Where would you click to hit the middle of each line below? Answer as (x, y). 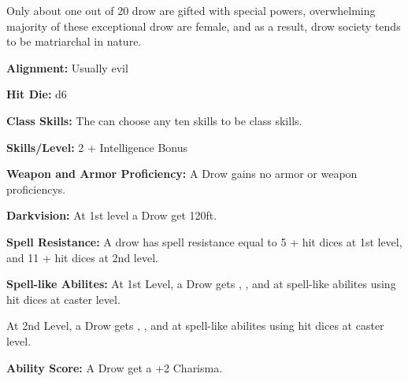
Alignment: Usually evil (67, 67)
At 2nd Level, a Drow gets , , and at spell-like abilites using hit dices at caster (195, 326)
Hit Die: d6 (37, 94)
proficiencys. (36, 189)
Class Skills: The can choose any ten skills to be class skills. (154, 120)
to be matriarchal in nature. (74, 41)
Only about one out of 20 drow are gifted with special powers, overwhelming (191, 10)
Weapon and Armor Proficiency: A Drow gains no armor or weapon (182, 174)
